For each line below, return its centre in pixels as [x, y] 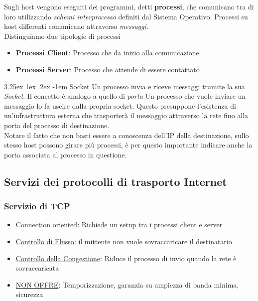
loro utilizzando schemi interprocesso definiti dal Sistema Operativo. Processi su [126, 16]
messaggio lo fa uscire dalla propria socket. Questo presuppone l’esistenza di [120, 105]
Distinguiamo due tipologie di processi [63, 36]
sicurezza [29, 294]
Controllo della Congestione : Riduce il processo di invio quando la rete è [126, 258]
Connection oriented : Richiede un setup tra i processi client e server [119, 225]
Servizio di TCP [37, 206]
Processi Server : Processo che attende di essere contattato [108, 69]
